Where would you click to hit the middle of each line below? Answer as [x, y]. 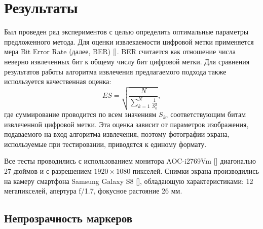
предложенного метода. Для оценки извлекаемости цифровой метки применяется [129, 41]
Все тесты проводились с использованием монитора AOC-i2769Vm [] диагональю [130, 161]
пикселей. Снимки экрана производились [196, 171]
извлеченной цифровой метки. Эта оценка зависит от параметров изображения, [126, 124]
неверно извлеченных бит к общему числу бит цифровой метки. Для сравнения [127, 61]
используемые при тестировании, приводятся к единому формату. [105, 144]
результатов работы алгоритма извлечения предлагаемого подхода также [115, 71]
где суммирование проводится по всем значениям [80, 114]
